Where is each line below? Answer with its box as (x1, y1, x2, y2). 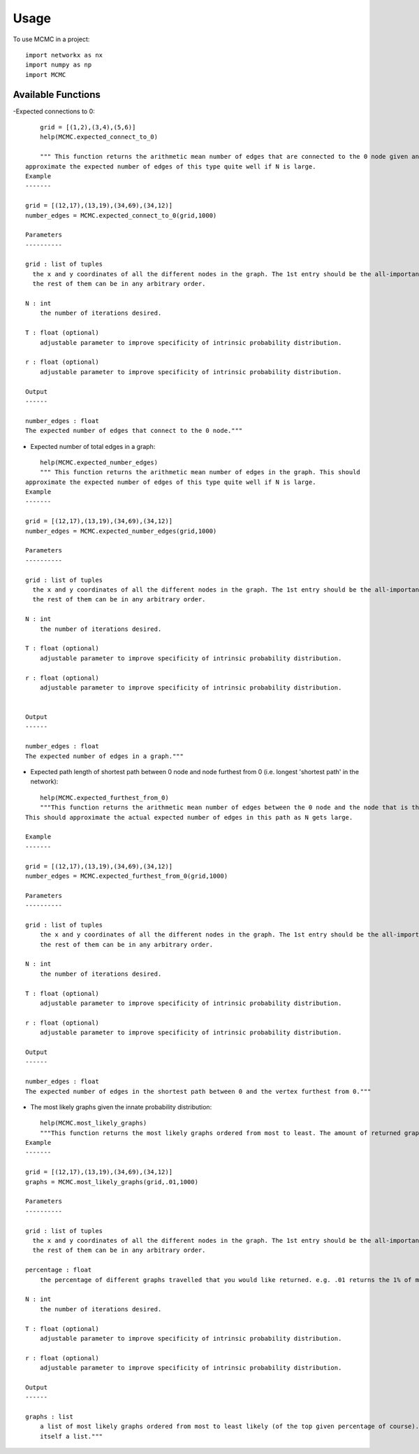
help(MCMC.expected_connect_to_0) (39, 133, 159, 141)
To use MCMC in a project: (13, 35, 90, 43)
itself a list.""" (39, 1432, 103, 1440)
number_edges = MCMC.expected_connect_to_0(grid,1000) (25, 211, 217, 220)
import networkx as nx (25, 51, 103, 59)
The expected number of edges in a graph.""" (25, 752, 184, 760)
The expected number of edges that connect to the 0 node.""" (25, 427, 243, 435)
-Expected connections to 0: (13, 107, 96, 115)
